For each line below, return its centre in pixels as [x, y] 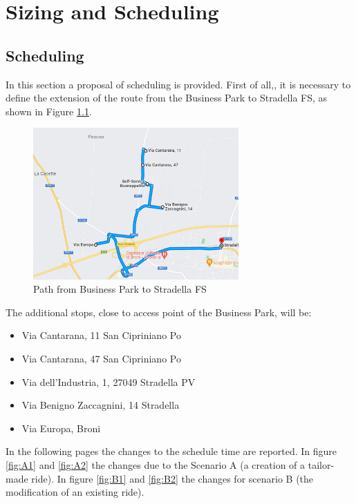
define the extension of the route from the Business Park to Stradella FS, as [167, 98]
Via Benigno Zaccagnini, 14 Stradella [101, 405]
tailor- [321, 464]
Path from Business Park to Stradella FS [120, 289]
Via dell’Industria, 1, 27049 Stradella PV [109, 381]
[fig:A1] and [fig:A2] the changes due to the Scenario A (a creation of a [156, 464]
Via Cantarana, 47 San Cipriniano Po [101, 358]
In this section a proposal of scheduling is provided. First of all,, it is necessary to [178, 84]
